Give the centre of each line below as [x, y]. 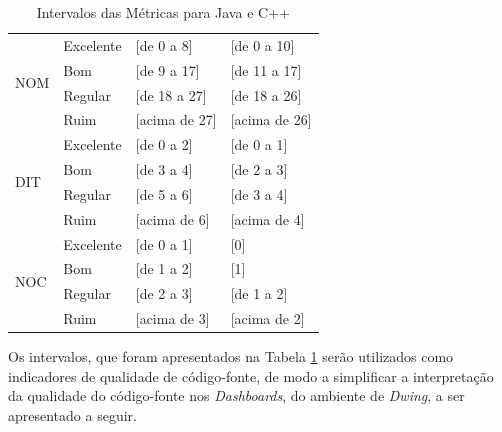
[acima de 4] [267, 218]
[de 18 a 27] [171, 94]
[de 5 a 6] [164, 193]
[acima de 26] [271, 119]
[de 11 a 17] [266, 69]
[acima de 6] [172, 218]
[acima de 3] [172, 318]
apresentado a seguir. [72, 415]
